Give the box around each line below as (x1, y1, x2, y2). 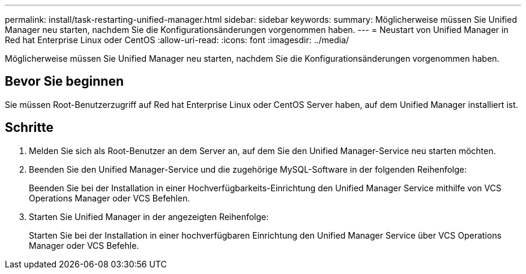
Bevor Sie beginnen (5, 74, 124, 89)
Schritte (5, 120, 53, 136)
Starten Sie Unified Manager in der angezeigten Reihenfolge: (29, 211, 269, 222)
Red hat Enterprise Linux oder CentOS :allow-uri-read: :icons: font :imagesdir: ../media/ (5, 35, 349, 45)
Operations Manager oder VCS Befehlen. (29, 192, 190, 203)
